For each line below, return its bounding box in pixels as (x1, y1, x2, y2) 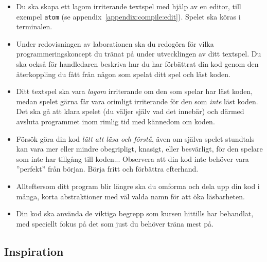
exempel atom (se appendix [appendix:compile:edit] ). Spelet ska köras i (16, 11, 241, 22)
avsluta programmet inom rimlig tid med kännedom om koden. (16, 116, 215, 126)
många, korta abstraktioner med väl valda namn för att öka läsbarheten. (16, 191, 245, 201)
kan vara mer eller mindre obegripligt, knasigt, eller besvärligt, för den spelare (16, 143, 263, 154)
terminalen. (16, 21, 52, 32)
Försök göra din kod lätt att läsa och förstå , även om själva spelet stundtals (16, 133, 255, 144)
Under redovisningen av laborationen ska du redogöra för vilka (16, 38, 214, 49)
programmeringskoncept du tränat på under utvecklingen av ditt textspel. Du (16, 48, 261, 59)
